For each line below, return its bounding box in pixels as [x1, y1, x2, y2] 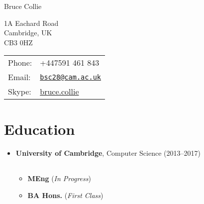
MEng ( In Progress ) [27, 173, 91, 184]
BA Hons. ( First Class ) [27, 190, 103, 200]
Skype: [8, 86, 31, 98]
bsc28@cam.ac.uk [40, 73, 102, 81]
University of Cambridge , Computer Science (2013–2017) [15, 147, 201, 158]
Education [4, 118, 75, 139]
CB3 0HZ [4, 37, 33, 47]
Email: [8, 71, 31, 83]
